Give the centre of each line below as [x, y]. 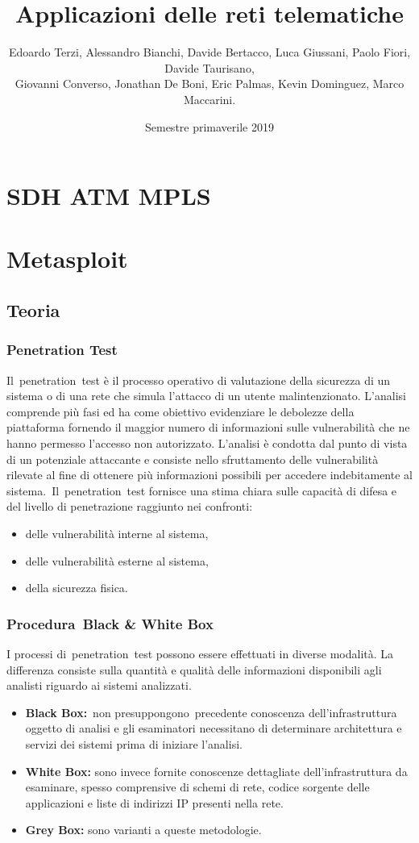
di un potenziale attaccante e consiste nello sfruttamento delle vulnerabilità [193, 459]
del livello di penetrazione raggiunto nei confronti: [130, 506]
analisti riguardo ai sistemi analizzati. [99, 685]
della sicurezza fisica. [77, 588]
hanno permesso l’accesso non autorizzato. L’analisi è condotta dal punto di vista [207, 443]
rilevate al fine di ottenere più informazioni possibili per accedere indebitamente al [209, 475]
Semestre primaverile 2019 [209, 126]
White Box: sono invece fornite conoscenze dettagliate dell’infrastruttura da [216, 771]
